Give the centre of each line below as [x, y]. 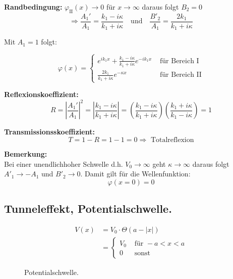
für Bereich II [181, 75]
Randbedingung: [33, 7]
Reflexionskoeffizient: [41, 94]
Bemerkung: [26, 154]
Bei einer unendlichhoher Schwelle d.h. [64, 164]
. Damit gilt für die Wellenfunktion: [135, 174]
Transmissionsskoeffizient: [49, 132]
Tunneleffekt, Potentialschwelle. [88, 208]
